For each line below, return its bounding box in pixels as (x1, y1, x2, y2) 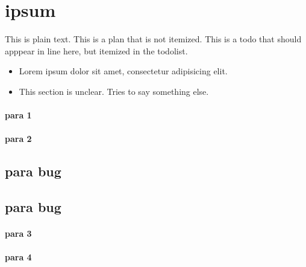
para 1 (5, 109, 32, 121)
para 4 (5, 251, 32, 263)
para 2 (5, 132, 32, 145)
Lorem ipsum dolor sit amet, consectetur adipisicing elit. (19, 65, 228, 77)
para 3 (5, 227, 32, 240)
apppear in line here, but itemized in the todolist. (5, 44, 188, 57)
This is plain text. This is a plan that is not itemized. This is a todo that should (5, 33, 302, 45)
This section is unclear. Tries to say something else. (19, 85, 209, 97)
